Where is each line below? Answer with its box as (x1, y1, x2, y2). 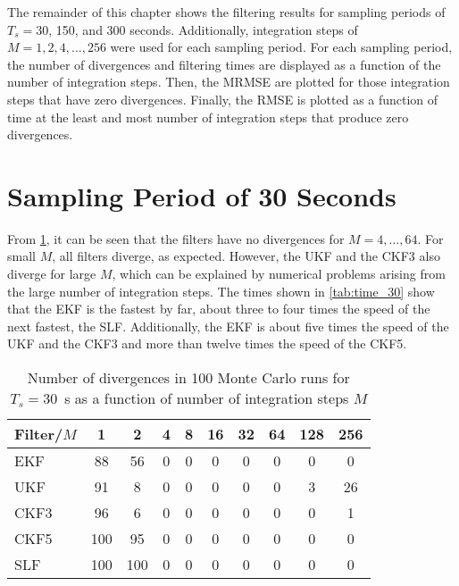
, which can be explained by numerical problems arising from (112, 264, 446, 283)
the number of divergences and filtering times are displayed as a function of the (7, 54, 441, 73)
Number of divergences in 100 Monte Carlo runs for (27, 367, 350, 389)
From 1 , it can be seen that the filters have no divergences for (7, 229, 345, 247)
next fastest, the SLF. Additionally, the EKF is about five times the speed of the (7, 316, 449, 335)
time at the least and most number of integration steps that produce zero (7, 107, 409, 126)
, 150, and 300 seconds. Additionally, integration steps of (48, 20, 358, 38)
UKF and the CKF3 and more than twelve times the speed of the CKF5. (7, 334, 407, 353)
